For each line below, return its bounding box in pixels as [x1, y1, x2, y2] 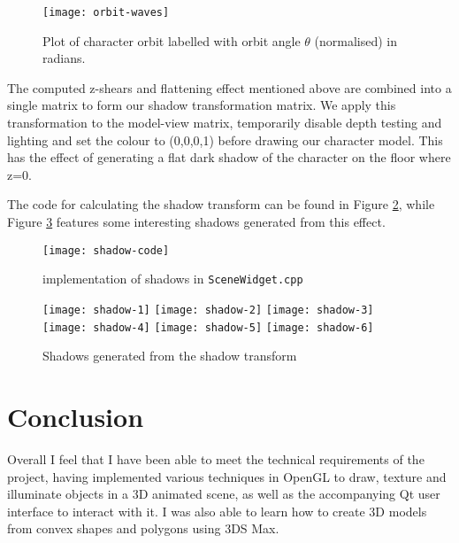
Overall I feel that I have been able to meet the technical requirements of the [7, 449, 425, 468]
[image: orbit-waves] [42, 6, 170, 19]
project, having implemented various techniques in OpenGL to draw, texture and [7, 467, 447, 485]
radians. [42, 49, 86, 67]
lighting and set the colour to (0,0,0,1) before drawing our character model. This [7, 130, 443, 149]
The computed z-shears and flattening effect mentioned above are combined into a [7, 78, 452, 97]
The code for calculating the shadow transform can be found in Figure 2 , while [7, 195, 435, 213]
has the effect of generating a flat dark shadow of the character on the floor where [7, 148, 451, 167]
